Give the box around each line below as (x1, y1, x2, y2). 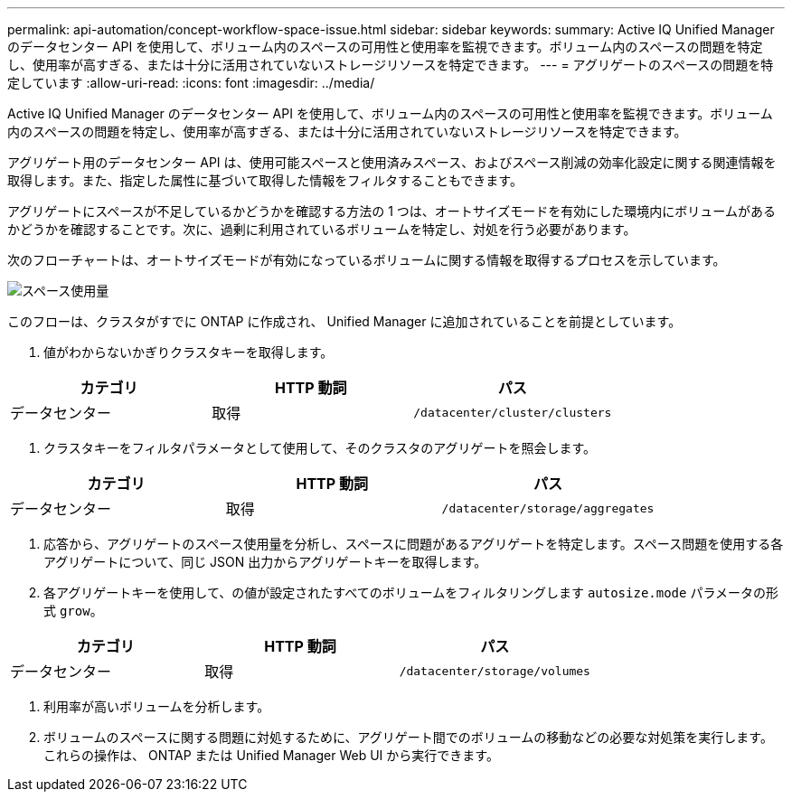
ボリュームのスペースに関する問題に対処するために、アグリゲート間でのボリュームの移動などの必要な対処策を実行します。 (43, 729, 773, 745)
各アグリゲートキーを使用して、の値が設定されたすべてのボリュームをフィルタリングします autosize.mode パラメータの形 (43, 585, 778, 600)
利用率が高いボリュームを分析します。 (43, 699, 270, 714)
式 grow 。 (43, 603, 103, 618)
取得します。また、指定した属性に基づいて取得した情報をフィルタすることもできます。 (7, 173, 523, 188)
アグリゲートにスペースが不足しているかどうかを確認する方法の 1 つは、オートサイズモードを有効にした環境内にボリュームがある (7, 203, 776, 219)
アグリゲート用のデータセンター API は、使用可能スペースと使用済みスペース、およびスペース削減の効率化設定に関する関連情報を (7, 155, 777, 170)
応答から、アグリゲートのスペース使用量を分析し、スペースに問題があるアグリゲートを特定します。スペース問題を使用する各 (43, 536, 784, 551)
